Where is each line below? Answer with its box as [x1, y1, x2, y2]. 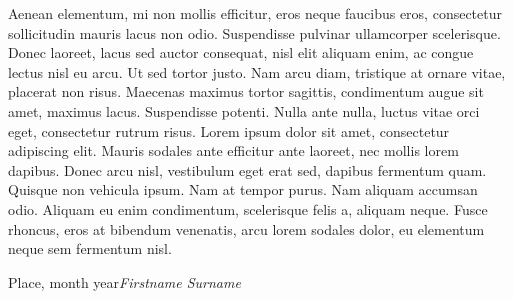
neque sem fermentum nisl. [8, 238, 172, 259]
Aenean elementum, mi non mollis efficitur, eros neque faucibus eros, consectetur [8, 3, 502, 23]
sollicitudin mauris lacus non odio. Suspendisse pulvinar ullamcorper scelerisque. [8, 22, 501, 43]
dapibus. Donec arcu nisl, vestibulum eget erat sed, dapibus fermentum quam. [8, 159, 487, 180]
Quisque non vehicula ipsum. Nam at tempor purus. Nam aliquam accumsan [8, 179, 478, 200]
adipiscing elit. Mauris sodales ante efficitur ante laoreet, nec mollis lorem [8, 140, 459, 161]
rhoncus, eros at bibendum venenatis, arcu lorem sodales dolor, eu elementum [8, 218, 485, 239]
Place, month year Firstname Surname [8, 271, 241, 292]
